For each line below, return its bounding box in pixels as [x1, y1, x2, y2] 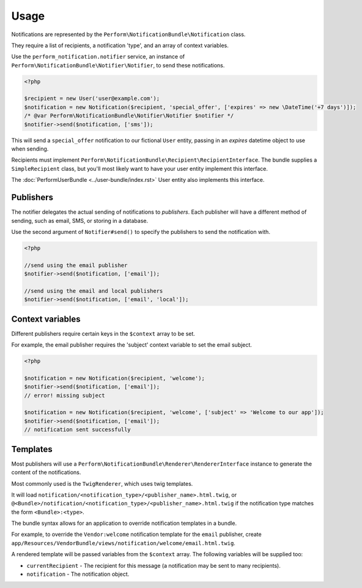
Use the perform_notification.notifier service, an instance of [11, 53, 185, 61]
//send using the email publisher [24, 262, 128, 269]
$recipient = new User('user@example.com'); [24, 95, 160, 102]
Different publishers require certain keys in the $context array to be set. [11, 330, 196, 337]
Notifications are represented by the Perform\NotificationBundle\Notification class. [11, 31, 246, 38]
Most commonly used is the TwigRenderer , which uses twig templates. [11, 480, 193, 487]
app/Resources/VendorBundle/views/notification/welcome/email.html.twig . [11, 539, 235, 546]
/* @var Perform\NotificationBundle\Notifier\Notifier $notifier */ [24, 112, 234, 119]
